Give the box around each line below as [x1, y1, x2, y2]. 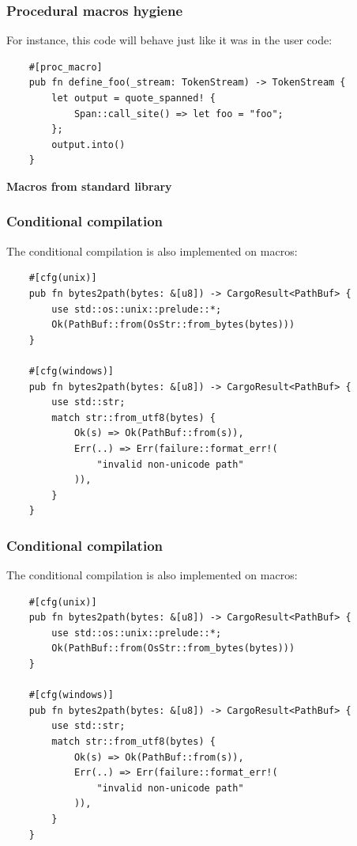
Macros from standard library [6, 177, 172, 194]
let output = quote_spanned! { [51, 93, 216, 104]
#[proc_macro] [28, 61, 103, 73]
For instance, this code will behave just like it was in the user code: [6, 32, 333, 48]
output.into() [51, 138, 126, 150]
